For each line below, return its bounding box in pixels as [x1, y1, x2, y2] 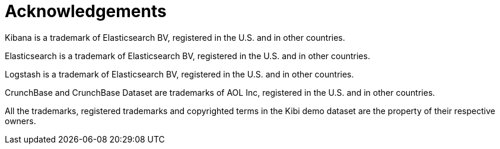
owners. [5, 115, 36, 126]
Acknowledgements [5, 1, 167, 21]
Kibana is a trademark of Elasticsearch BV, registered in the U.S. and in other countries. [5, 32, 345, 43]
